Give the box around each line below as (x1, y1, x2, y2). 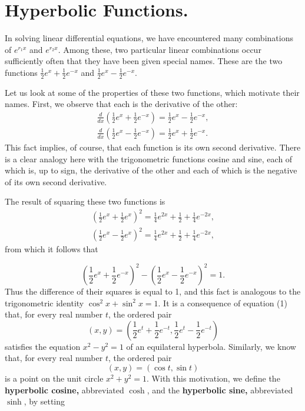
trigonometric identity (5, 296, 84, 309)
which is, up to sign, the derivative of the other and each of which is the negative (5, 164, 297, 176)
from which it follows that (5, 243, 98, 255)
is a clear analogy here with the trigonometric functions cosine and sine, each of (5, 152, 293, 165)
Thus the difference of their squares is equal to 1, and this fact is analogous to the (5, 285, 301, 298)
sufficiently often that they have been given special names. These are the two (5, 55, 283, 67)
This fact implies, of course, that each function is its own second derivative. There (5, 141, 301, 153)
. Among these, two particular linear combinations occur (58, 43, 261, 55)
